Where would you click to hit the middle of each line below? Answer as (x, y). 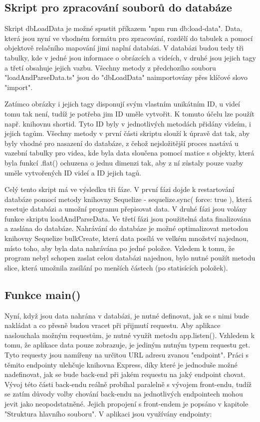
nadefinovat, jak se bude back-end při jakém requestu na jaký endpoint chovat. (125, 374)
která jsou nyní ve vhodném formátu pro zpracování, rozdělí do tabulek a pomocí (129, 38)
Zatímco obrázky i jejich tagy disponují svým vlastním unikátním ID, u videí (122, 104)
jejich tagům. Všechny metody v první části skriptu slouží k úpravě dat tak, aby (127, 133)
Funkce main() (43, 294)
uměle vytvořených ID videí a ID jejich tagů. (73, 172)
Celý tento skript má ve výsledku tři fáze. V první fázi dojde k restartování (120, 189)
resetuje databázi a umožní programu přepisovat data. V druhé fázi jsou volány (126, 209)
